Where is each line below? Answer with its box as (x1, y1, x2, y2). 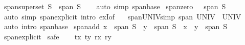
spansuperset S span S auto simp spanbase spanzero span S (4, 1, 226, 11)
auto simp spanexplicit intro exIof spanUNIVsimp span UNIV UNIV (4, 11, 241, 21)
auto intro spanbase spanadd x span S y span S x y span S (4, 21, 228, 32)
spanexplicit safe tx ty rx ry (4, 31, 112, 41)
